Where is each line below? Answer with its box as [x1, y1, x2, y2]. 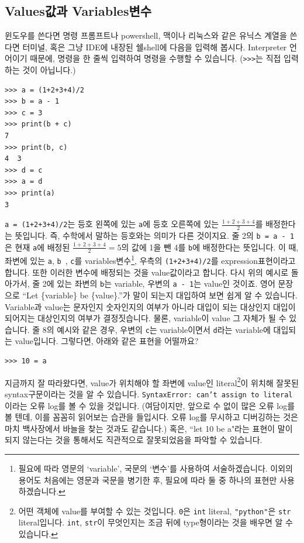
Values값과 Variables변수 [5, 2, 152, 20]
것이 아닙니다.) [22, 64, 76, 76]
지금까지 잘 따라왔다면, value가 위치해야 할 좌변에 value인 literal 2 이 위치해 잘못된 [5, 374, 299, 389]
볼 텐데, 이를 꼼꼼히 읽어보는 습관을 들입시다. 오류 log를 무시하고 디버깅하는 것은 [5, 411, 298, 423]
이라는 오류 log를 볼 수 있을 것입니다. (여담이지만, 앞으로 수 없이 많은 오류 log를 [5, 399, 295, 411]
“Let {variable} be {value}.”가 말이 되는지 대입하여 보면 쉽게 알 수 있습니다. [22, 289, 298, 301]
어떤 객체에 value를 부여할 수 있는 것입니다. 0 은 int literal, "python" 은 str [18, 504, 291, 517]
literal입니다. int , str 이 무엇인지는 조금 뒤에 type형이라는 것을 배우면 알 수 [18, 516, 293, 528]
